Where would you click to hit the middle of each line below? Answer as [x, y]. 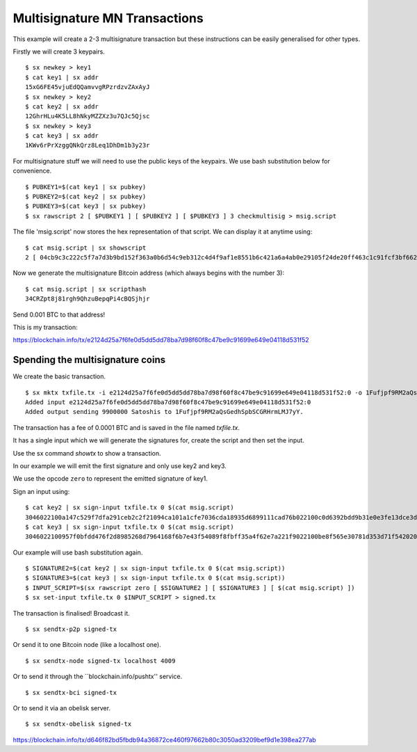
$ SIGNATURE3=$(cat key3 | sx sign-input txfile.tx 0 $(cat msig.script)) [155, 578]
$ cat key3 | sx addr [62, 136]
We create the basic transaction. [59, 376]
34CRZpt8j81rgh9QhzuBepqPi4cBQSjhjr [88, 299]
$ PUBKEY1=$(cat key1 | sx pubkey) [86, 187]
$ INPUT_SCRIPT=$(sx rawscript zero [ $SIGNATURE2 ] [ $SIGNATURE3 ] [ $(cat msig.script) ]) [190, 587]
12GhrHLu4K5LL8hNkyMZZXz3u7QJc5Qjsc [88, 116]
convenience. [32, 171]
